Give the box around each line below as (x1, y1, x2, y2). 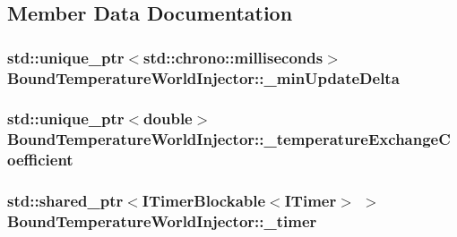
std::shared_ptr (7, 190, 124, 212)
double (143, 107, 193, 130)
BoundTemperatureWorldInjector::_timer (7, 210, 317, 233)
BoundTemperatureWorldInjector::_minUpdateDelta (7, 66, 400, 89)
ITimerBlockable (142, 190, 266, 212)
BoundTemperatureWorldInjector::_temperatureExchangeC (7, 128, 451, 150)
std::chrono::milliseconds (143, 46, 323, 68)
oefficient (7, 148, 73, 171)
